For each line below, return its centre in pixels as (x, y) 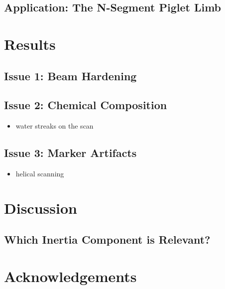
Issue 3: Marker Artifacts (70, 153)
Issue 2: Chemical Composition (86, 105)
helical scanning (40, 173)
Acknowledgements (70, 276)
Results (30, 44)
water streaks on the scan (55, 126)
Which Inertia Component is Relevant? (107, 239)
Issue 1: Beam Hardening (70, 75)
